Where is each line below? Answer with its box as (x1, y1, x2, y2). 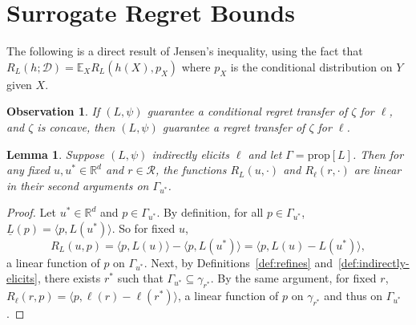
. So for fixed (111, 219, 176, 236)
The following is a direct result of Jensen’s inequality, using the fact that (6, 43, 363, 59)
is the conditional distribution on (230, 58, 393, 75)
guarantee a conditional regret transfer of (147, 103, 348, 120)
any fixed (6, 161, 50, 178)
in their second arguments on (6, 177, 149, 193)
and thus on (324, 287, 383, 304)
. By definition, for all (156, 204, 264, 221)
